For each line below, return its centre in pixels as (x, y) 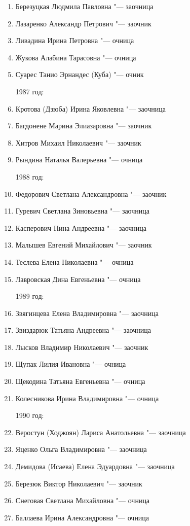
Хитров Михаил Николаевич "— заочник (78, 142)
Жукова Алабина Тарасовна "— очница (76, 57)
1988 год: (30, 176)
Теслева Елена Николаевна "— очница (74, 261)
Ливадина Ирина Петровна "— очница (75, 40)
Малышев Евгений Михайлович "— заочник (84, 245)
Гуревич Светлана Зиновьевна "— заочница (82, 211)
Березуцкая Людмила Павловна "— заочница (84, 6)
